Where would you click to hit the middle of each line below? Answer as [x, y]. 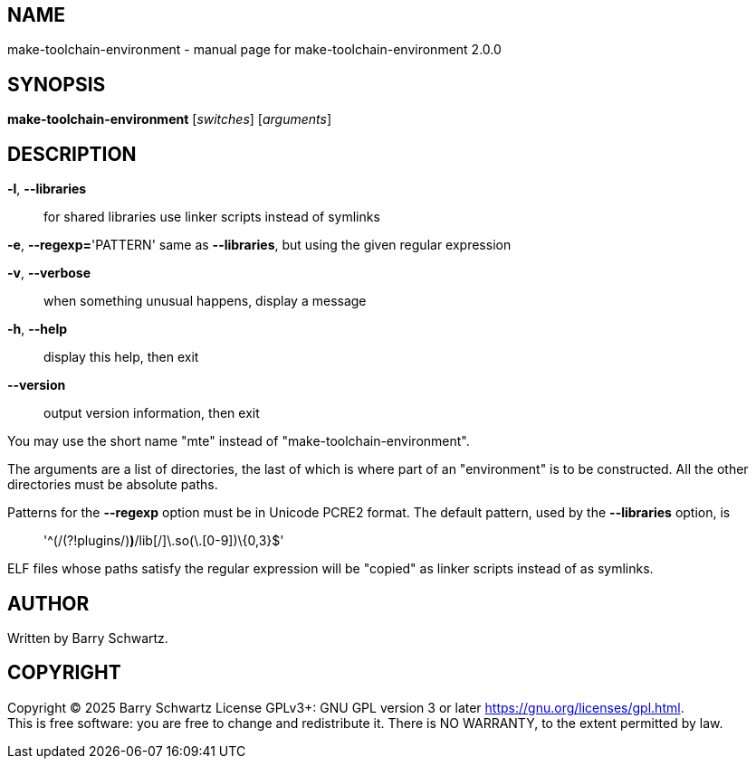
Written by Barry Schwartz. [88, 638]
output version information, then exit [152, 413]
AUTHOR [48, 603]
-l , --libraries [47, 189]
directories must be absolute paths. [113, 485]
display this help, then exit [121, 357]
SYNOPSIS [57, 84]
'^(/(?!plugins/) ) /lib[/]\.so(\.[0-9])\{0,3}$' [164, 541]
